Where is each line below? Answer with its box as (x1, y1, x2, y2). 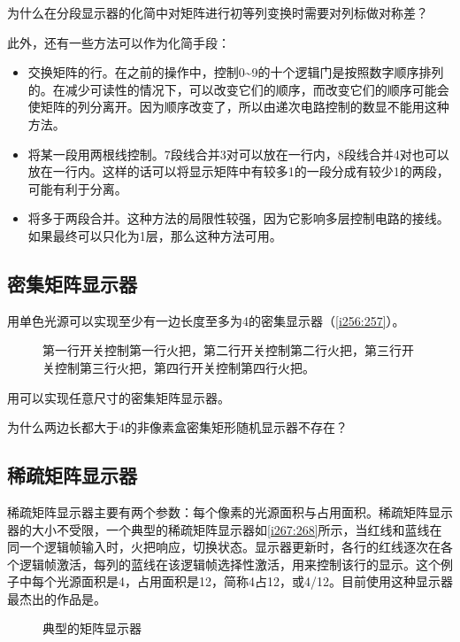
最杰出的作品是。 (7, 589, 106, 607)
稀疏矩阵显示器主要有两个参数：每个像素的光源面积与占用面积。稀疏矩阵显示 (7, 502, 453, 521)
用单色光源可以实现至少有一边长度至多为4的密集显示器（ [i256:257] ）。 (7, 311, 405, 329)
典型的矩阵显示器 (42, 619, 142, 638)
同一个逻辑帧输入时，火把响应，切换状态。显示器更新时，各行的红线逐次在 (7, 538, 441, 556)
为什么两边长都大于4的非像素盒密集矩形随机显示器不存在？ (7, 418, 348, 437)
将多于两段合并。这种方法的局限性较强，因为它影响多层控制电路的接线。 (27, 209, 449, 228)
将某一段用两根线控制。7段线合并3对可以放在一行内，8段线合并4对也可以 (27, 144, 449, 163)
